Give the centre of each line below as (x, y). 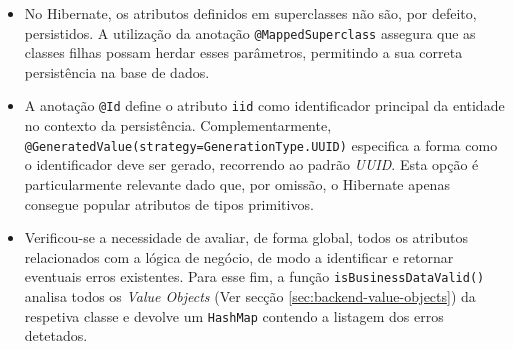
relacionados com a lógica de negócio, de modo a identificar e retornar (239, 256)
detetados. (56, 335)
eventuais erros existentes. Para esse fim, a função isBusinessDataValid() (254, 276)
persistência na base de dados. (117, 71)
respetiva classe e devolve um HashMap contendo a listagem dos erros (234, 315)
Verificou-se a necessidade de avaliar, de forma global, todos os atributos (246, 237)
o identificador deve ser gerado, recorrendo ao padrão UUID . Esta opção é (251, 164)
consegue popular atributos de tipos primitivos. (169, 203)
